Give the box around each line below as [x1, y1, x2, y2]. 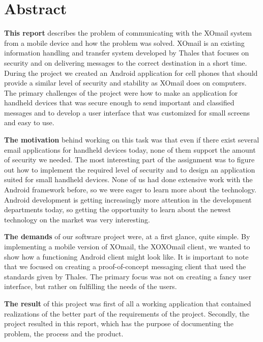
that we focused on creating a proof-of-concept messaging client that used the [4, 261, 246, 272]
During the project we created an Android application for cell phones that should [4, 67, 258, 78]
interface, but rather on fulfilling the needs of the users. [4, 281, 177, 292]
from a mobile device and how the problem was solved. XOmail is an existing [4, 37, 245, 48]
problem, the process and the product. [4, 328, 124, 338]
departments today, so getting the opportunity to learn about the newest [4, 204, 231, 215]
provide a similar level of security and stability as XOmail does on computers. [4, 77, 247, 88]
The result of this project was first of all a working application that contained [4, 298, 251, 308]
